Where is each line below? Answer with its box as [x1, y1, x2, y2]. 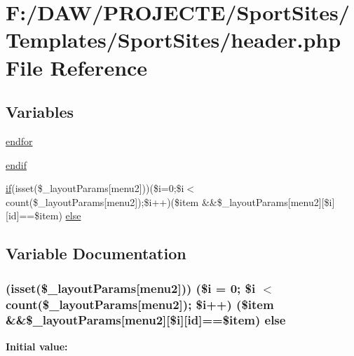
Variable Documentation [6, 242, 186, 264]
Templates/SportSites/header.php [6, 25, 341, 54]
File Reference [6, 53, 148, 81]
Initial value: [6, 338, 68, 353]
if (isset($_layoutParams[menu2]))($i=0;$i [6, 181, 184, 196]
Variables [6, 101, 74, 123]
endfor [6, 133, 33, 148]
